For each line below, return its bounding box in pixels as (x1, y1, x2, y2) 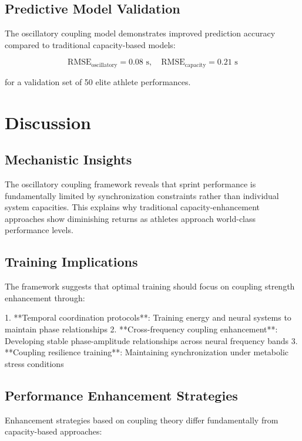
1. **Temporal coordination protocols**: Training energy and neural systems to (5, 311, 291, 324)
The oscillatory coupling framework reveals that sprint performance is (5, 178, 256, 190)
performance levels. (5, 224, 73, 236)
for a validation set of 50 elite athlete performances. (5, 75, 191, 87)
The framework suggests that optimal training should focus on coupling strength (5, 280, 295, 292)
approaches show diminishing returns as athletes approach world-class (5, 212, 256, 224)
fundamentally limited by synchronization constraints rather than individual (5, 189, 279, 201)
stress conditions (5, 357, 64, 369)
